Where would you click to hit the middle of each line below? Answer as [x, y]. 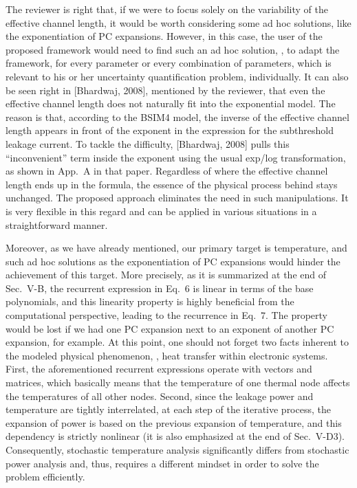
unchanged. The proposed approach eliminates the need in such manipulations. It [177, 198]
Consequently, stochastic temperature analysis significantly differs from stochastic [177, 450]
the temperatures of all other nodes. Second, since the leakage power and [160, 396]
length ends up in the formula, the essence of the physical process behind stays [172, 184]
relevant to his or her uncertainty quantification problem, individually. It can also [177, 76]
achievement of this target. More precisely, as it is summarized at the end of [166, 275]
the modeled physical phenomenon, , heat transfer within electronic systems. [167, 355]
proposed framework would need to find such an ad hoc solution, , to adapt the [173, 49]
